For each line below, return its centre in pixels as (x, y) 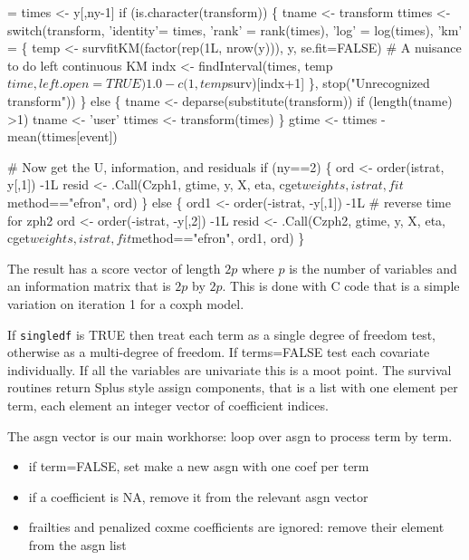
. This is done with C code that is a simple (341, 286)
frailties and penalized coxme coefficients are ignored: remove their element (236, 527)
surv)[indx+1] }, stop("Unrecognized (329, 83)
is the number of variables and (373, 268)
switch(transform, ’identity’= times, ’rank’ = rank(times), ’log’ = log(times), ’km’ (235, 29)
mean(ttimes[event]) (62, 136)
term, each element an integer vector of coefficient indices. (168, 405)
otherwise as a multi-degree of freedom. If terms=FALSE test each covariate (219, 352)
